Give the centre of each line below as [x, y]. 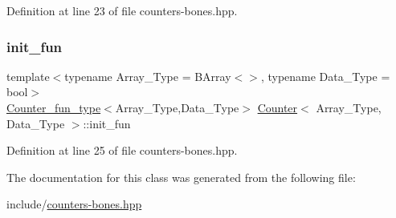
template [28, 76]
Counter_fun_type [54, 107]
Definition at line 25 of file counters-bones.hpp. [122, 150]
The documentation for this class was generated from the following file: [181, 177]
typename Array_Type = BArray [148, 76]
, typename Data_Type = [325, 76]
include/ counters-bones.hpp [74, 204]
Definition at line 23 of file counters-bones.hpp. [122, 10]
